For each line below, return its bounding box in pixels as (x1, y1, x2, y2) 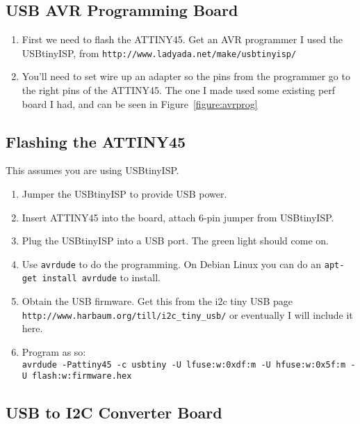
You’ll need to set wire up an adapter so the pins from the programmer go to (22, 69, 350, 84)
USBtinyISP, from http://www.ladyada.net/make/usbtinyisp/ (22, 45, 297, 60)
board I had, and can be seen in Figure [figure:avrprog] (22, 96, 258, 111)
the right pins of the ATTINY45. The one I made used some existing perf (22, 83, 336, 97)
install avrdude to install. (42, 270, 161, 285)
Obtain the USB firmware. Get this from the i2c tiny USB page (22, 294, 293, 308)
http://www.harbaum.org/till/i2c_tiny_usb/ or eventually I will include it (22, 307, 353, 322)
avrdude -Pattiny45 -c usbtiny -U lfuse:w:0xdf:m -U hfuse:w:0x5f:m (22, 359, 346, 370)
